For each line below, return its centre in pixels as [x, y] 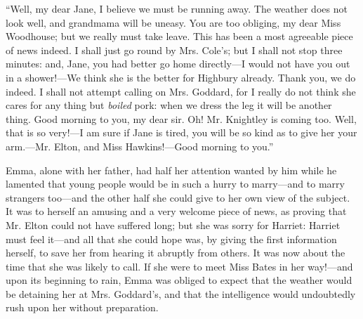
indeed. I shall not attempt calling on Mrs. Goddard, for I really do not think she [181, 91]
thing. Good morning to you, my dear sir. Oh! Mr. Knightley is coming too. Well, [181, 118]
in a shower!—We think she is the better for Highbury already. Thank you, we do [181, 77]
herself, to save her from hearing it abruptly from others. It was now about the [176, 253]
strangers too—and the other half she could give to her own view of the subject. [178, 197]
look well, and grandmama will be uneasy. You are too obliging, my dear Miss [173, 22]
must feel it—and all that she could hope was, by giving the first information [171, 239]
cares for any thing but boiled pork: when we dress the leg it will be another [169, 105]
